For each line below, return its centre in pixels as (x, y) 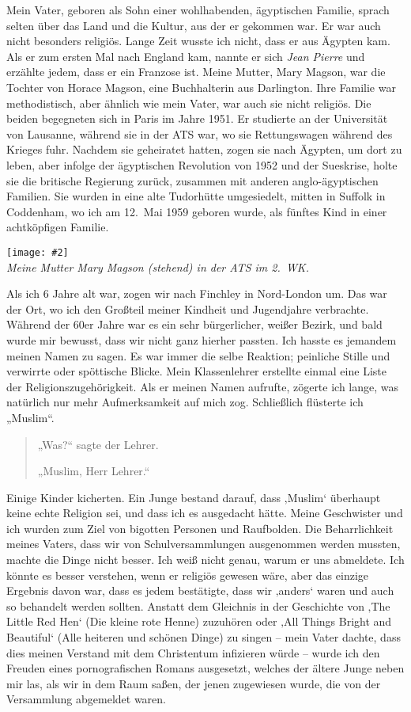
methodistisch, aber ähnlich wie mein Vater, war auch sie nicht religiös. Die (189, 103)
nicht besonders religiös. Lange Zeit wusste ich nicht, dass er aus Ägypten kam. (198, 41)
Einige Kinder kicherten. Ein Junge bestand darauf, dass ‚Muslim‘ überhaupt (194, 497)
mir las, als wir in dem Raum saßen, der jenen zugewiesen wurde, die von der (194, 683)
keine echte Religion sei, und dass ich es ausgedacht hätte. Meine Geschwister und (205, 513)
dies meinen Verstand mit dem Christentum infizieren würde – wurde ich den (193, 652)
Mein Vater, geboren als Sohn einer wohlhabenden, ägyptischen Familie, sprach (198, 10)
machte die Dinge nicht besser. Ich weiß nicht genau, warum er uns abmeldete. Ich (205, 560)
